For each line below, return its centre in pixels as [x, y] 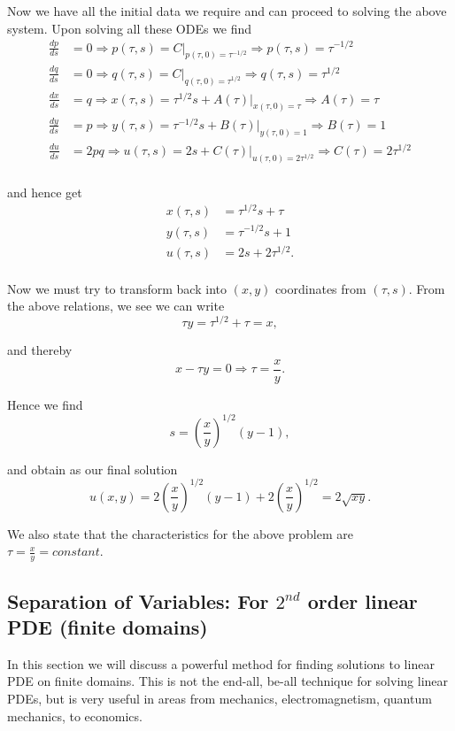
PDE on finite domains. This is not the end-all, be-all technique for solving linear [228, 681]
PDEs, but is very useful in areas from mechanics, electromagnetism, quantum [220, 699]
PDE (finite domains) [108, 627]
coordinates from [320, 288]
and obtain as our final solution [93, 469]
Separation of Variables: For [138, 600]
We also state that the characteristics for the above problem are [180, 533]
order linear [362, 600]
